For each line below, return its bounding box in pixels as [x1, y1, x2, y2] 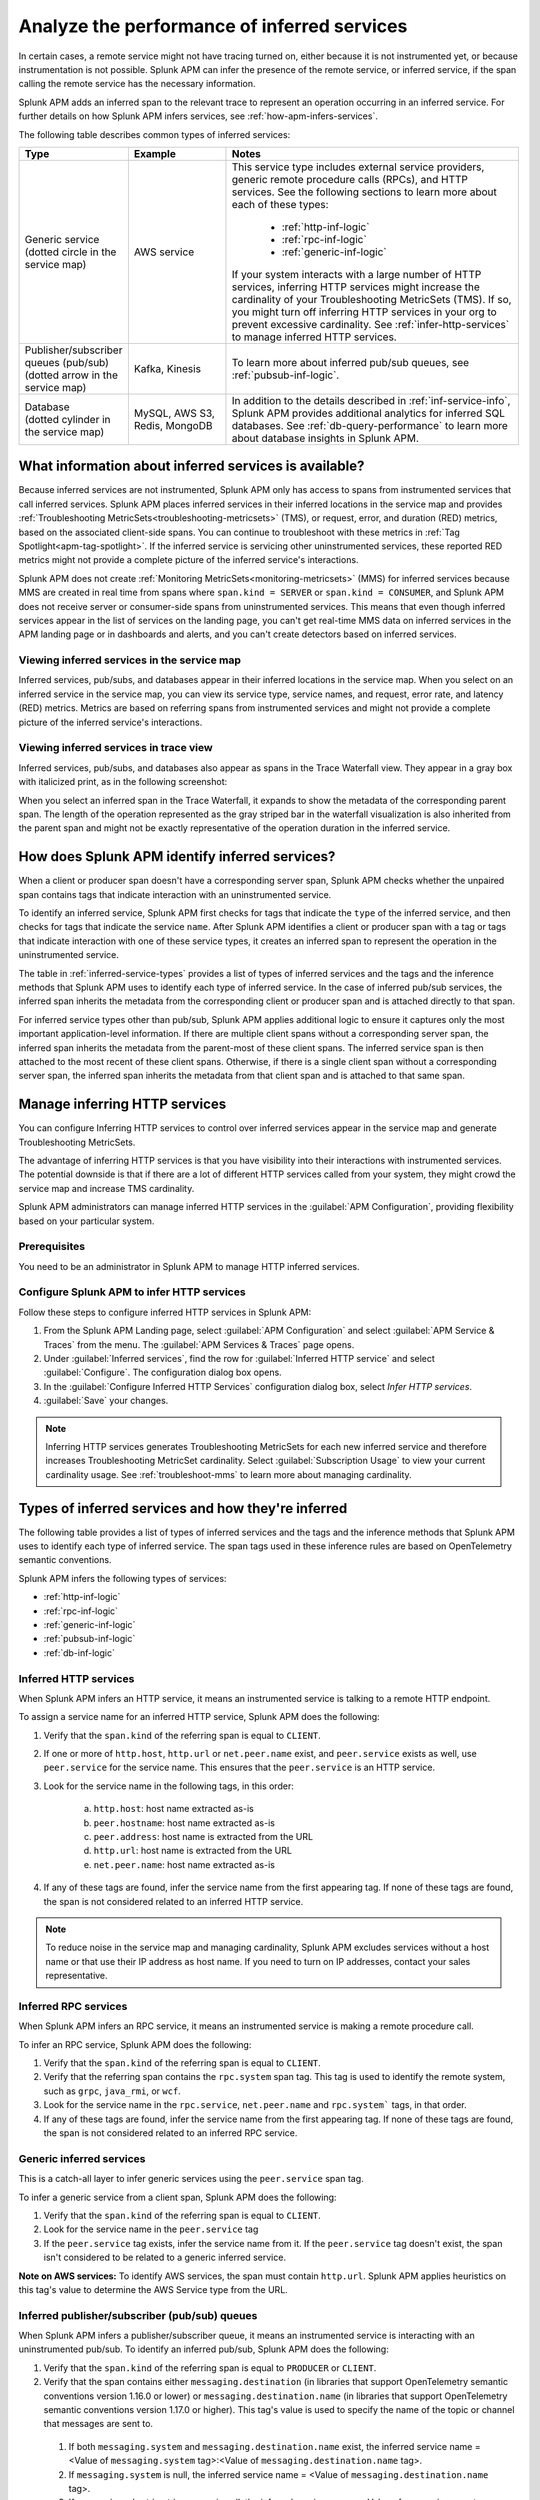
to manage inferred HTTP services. [231, 330, 397, 344]
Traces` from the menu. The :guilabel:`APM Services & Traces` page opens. [43, 1338, 355, 1350]
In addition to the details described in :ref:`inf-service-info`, [231, 393, 511, 407]
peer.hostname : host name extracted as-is [93, 1816, 275, 1829]
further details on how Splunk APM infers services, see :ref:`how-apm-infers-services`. [18, 110, 379, 122]
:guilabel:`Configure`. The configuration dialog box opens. [43, 1366, 282, 1379]
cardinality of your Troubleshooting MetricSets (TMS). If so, [231, 292, 512, 306]
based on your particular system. [18, 1215, 155, 1227]
